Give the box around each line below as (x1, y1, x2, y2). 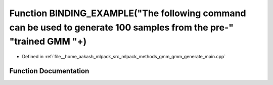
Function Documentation (9, 66, 89, 75)
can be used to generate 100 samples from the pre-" (9, 22, 234, 33)
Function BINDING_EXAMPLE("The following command (9, 8, 246, 19)
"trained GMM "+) (9, 36, 87, 48)
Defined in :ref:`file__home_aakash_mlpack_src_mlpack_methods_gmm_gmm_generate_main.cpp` (22, 54, 226, 60)
